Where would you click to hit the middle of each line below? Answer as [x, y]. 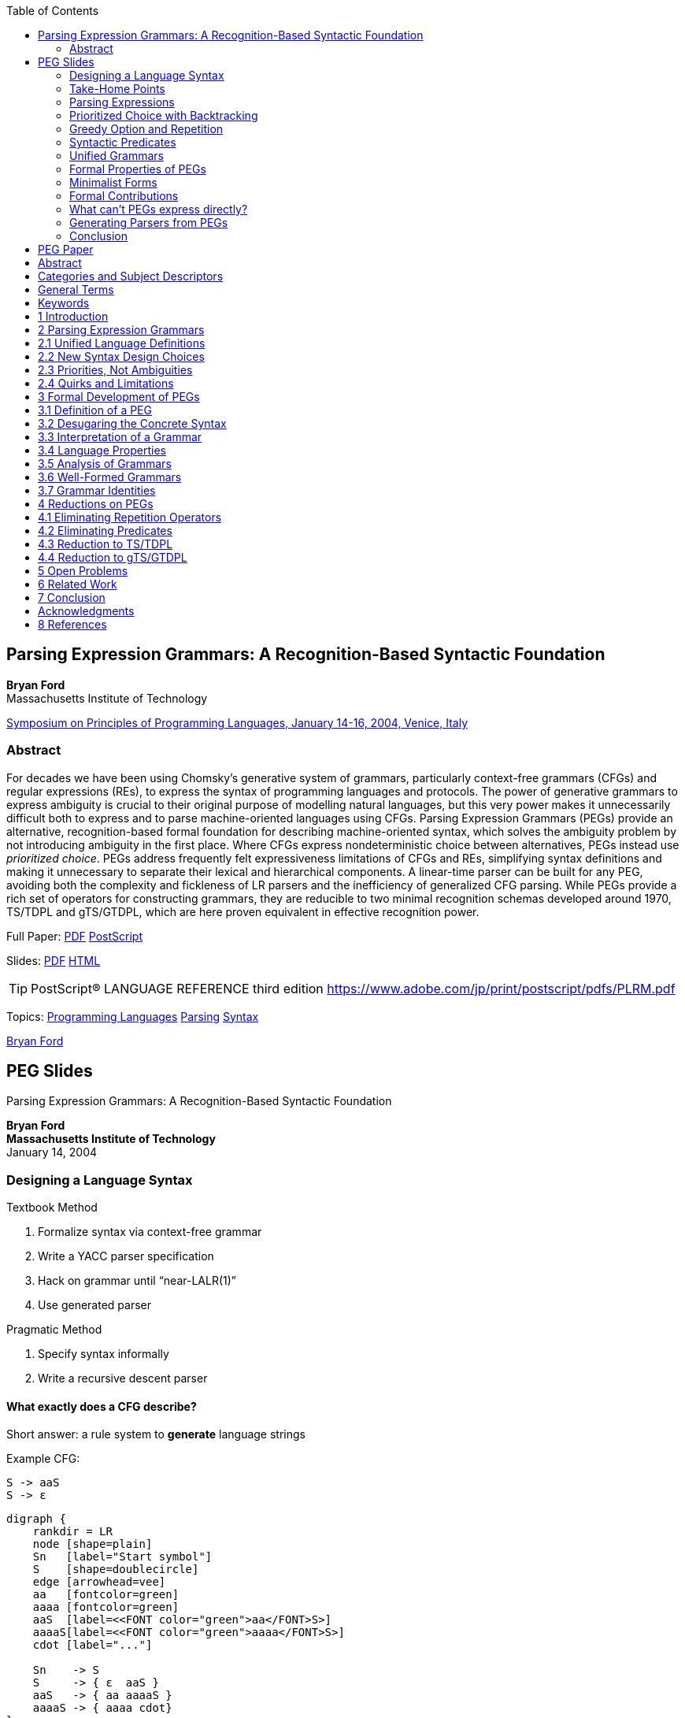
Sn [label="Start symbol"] [122, 1557]
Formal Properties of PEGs [138, 169]
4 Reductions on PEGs [96, 504]
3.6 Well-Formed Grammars [110, 477]
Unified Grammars [117, 156]
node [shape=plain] [93, 1544]
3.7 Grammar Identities [97, 490]
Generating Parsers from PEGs [149, 223]
